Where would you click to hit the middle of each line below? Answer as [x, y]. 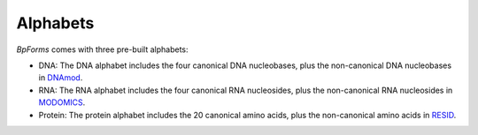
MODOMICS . [62, 102]
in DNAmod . [61, 78]
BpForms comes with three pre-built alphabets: [103, 49]
